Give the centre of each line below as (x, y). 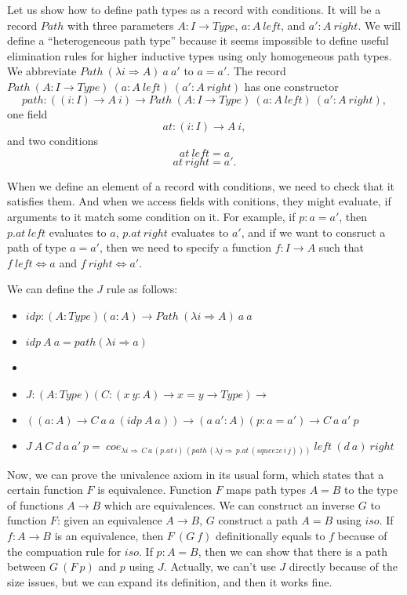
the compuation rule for (64, 551)
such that (342, 247)
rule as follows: (142, 289)
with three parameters (121, 25)
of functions (35, 504)
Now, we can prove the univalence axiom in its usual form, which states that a (196, 474)
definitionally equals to (271, 536)
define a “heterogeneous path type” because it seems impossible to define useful (198, 40)
